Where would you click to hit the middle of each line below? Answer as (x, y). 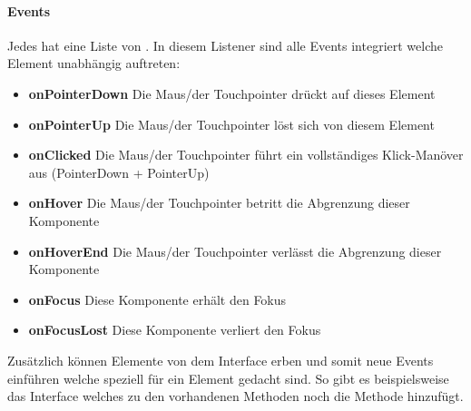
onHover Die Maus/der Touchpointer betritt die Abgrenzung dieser (219, 203)
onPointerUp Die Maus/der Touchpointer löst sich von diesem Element (231, 124)
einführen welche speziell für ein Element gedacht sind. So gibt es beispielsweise (228, 378)
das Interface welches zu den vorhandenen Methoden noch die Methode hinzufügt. (235, 396)
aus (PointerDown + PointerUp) (119, 172)
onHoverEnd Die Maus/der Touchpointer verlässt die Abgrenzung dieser (235, 251)
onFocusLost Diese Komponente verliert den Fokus (175, 330)
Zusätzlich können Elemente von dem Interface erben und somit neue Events (221, 360)
